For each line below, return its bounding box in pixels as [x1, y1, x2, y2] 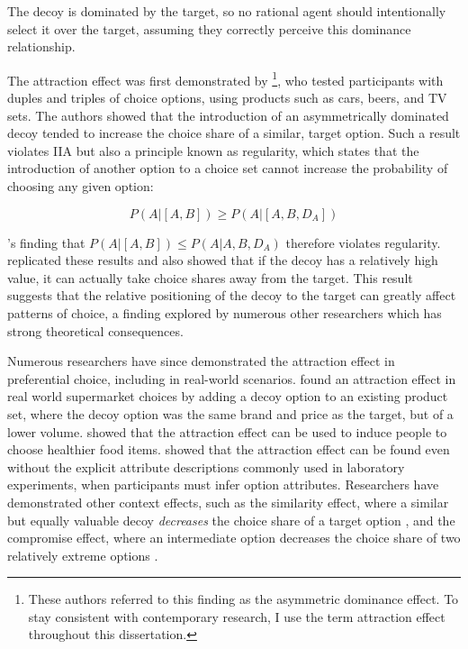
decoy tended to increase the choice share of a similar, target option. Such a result [7, 123, 461, 142]
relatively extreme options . [7, 545, 158, 564]
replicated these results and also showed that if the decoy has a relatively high [7, 251, 438, 270]
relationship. [7, 37, 76, 56]
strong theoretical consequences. [7, 321, 184, 340]
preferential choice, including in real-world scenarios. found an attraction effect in [7, 369, 456, 388]
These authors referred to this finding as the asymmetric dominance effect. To [28, 590, 459, 608]
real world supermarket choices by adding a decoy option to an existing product [7, 387, 448, 406]
